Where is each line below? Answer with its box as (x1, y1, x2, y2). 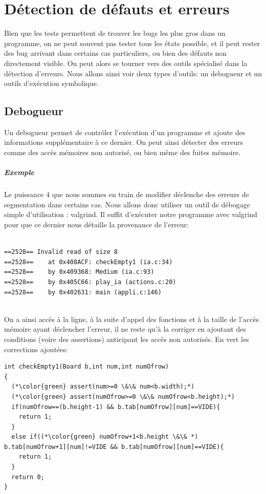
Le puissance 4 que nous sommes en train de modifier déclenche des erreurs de (4, 189, 249, 200)
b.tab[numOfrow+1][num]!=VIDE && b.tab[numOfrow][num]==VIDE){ (4, 443, 224, 450)
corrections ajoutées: (4, 343, 68, 354)
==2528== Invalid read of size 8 (4, 248, 118, 256)
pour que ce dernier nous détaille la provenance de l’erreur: (4, 219, 189, 230)
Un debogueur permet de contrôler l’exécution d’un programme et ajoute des (4, 126, 246, 137)
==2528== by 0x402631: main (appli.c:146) (4, 288, 162, 296)
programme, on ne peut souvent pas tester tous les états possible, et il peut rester (4, 37, 260, 48)
